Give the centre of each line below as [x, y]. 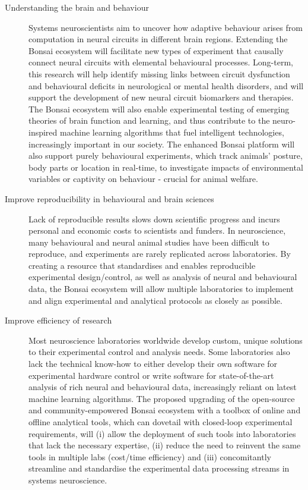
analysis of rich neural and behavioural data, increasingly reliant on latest [163, 387]
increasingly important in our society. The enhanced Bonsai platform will [162, 144]
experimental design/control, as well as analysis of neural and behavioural [163, 277]
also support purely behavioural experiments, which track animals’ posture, [166, 156]
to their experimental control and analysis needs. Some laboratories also [159, 352]
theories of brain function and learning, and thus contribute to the [149, 120]
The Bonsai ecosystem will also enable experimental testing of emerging [159, 109]
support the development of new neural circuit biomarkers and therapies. [161, 97]
